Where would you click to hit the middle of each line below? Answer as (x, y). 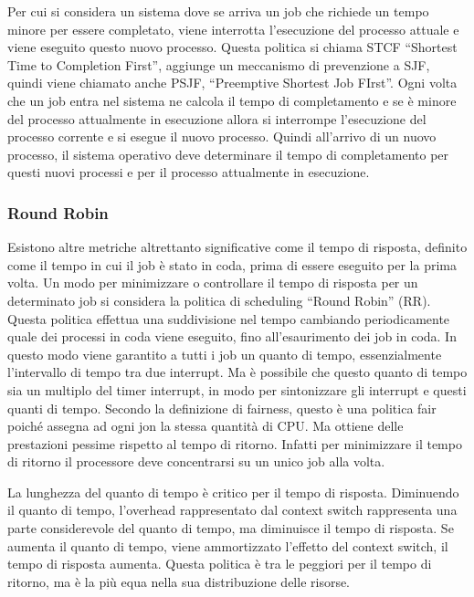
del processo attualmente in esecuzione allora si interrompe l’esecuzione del (217, 118)
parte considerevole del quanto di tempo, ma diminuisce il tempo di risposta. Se (231, 528)
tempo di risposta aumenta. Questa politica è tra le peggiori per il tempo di (220, 564)
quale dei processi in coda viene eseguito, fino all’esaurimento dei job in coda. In (232, 336)
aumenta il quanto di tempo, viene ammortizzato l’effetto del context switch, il (228, 545)
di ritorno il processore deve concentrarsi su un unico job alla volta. (196, 461)
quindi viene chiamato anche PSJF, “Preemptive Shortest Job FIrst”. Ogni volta (232, 83)
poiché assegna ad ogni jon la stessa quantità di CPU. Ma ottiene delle (205, 426)
